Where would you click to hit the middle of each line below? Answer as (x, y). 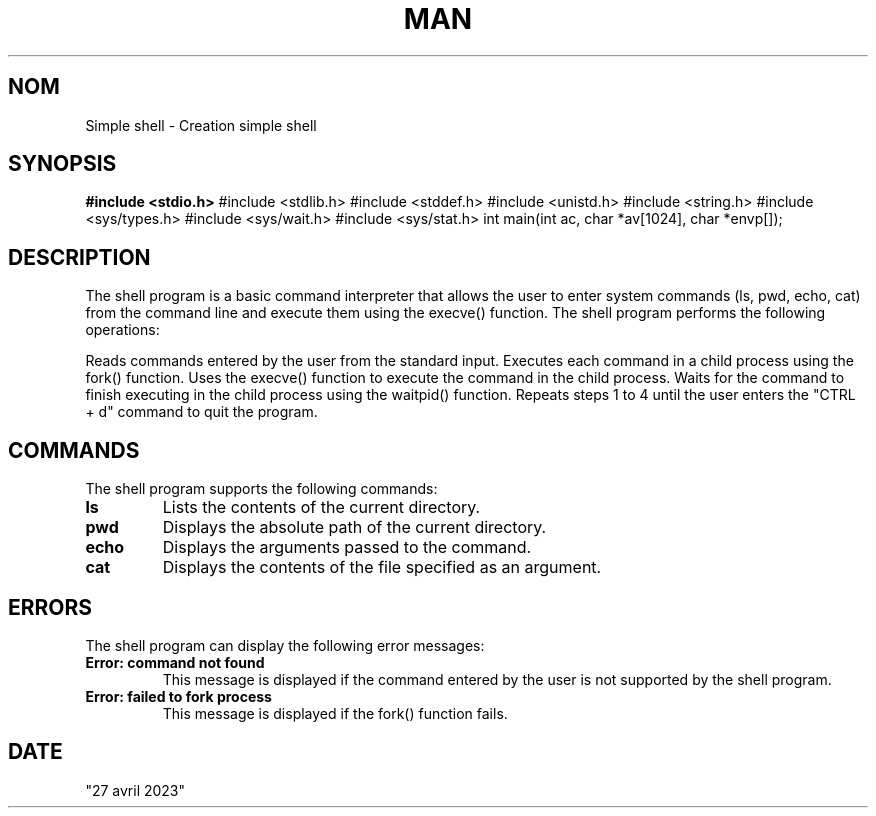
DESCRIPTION (79, 257)
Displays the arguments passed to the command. (347, 547)
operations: (122, 330)
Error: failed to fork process (178, 696)
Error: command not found (175, 662)
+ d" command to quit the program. (201, 412)
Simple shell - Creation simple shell (201, 125)
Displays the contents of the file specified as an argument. (382, 567)
